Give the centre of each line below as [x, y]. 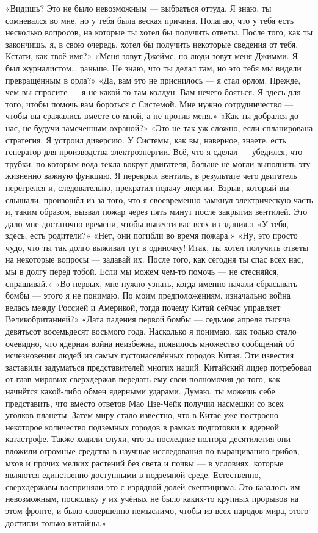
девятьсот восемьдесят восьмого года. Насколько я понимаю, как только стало [151, 331]
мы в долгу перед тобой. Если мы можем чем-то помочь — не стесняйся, [143, 271]
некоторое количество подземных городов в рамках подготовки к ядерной [142, 426]
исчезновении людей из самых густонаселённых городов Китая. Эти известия [150, 355]
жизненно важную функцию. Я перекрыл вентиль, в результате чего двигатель [151, 176]
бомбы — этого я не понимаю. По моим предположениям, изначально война [148, 295]
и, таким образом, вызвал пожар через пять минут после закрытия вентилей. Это [157, 212]
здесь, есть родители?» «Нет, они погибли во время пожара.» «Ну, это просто [152, 235]
